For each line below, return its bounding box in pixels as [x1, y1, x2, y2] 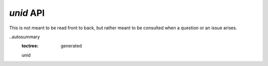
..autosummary [9, 34, 40, 40]
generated [61, 43, 82, 49]
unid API [9, 7, 45, 18]
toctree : [21, 43, 39, 49]
